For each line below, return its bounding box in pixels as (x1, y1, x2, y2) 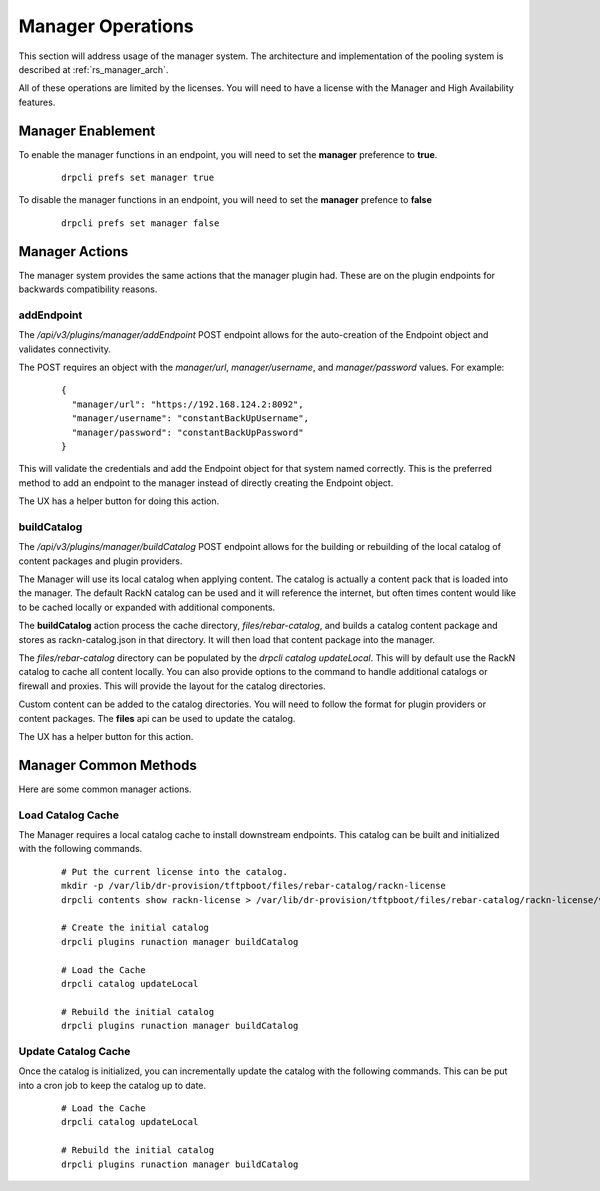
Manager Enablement (18, 122, 156, 139)
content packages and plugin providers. (18, 555, 183, 567)
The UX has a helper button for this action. (18, 730, 194, 742)
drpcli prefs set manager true (61, 172, 215, 184)
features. (18, 96, 56, 108)
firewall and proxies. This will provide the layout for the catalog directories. (18, 680, 327, 692)
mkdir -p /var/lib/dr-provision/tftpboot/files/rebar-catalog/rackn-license (61, 880, 447, 892)
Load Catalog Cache (18, 808, 120, 822)
